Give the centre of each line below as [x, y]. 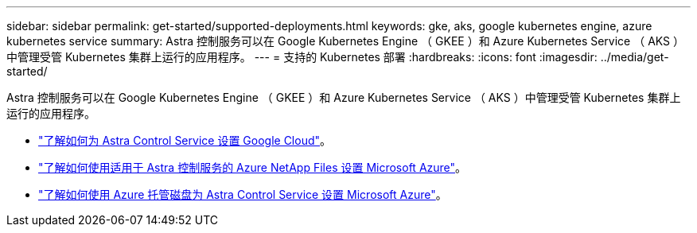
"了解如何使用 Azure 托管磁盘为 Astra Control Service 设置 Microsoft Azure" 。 [243, 194]
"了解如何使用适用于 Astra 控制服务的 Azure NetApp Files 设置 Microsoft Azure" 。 [253, 167]
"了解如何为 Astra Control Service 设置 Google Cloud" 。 [185, 140]
